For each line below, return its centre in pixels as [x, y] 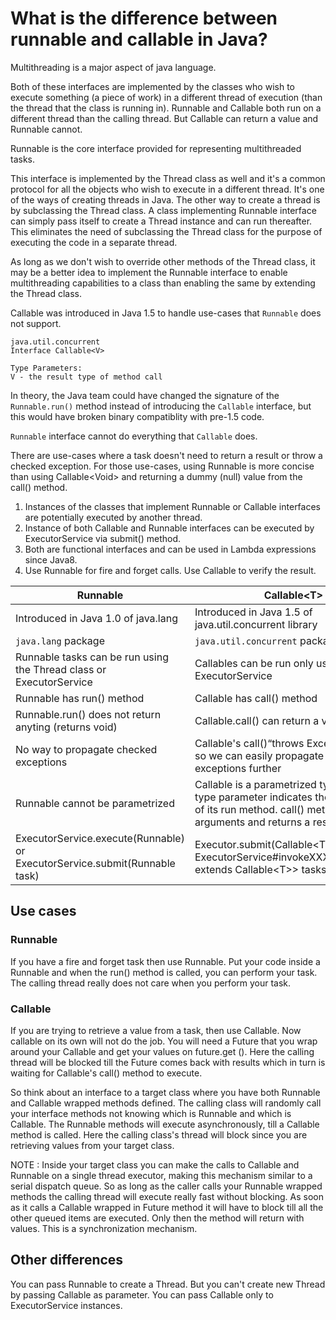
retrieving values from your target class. [92, 1145]
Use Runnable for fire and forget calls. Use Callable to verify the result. [170, 570]
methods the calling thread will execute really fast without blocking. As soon [167, 1196]
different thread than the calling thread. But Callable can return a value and [164, 118]
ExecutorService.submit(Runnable [95, 863]
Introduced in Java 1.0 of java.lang [96, 618]
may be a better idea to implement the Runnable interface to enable [149, 272]
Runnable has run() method [80, 698]
